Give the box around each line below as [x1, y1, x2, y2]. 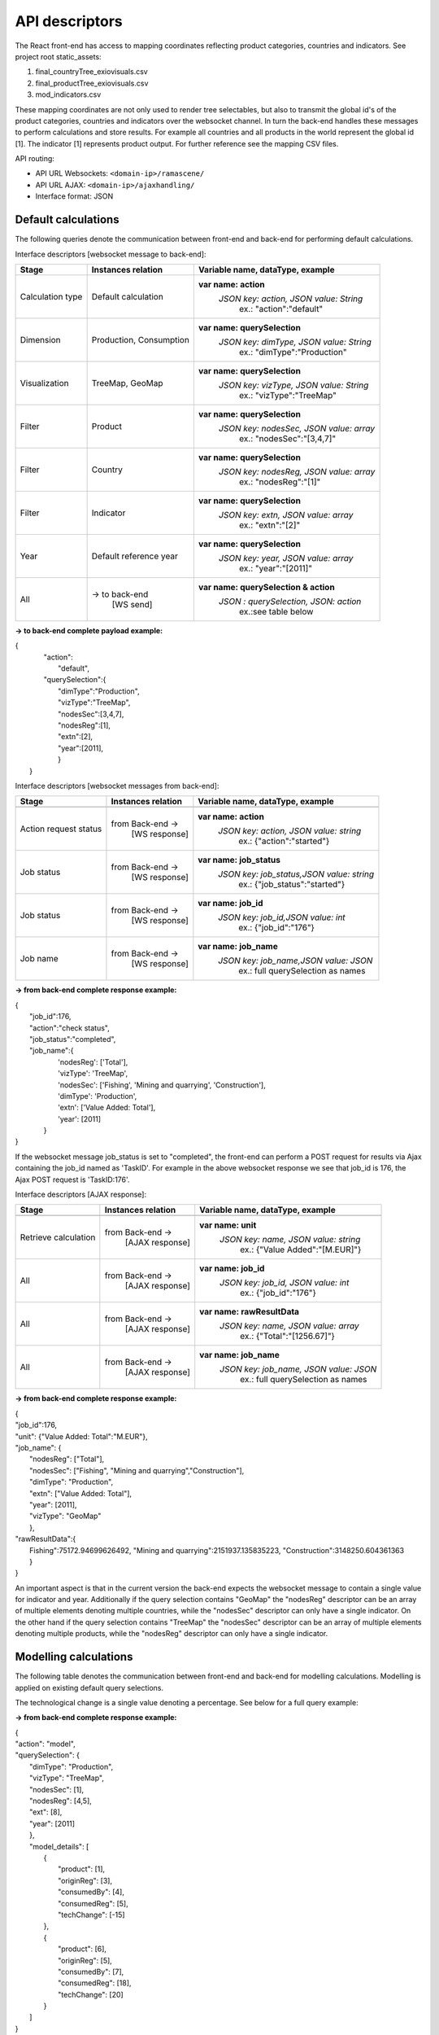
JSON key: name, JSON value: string [219, 1234, 361, 1245]
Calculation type [20, 291, 83, 302]
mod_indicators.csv [35, 90, 102, 99]
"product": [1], [58, 1864, 106, 1874]
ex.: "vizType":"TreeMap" [238, 389, 337, 400]
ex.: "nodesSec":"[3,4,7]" [238, 432, 337, 444]
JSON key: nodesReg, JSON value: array [218, 466, 376, 477]
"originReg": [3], [58, 1875, 113, 1885]
